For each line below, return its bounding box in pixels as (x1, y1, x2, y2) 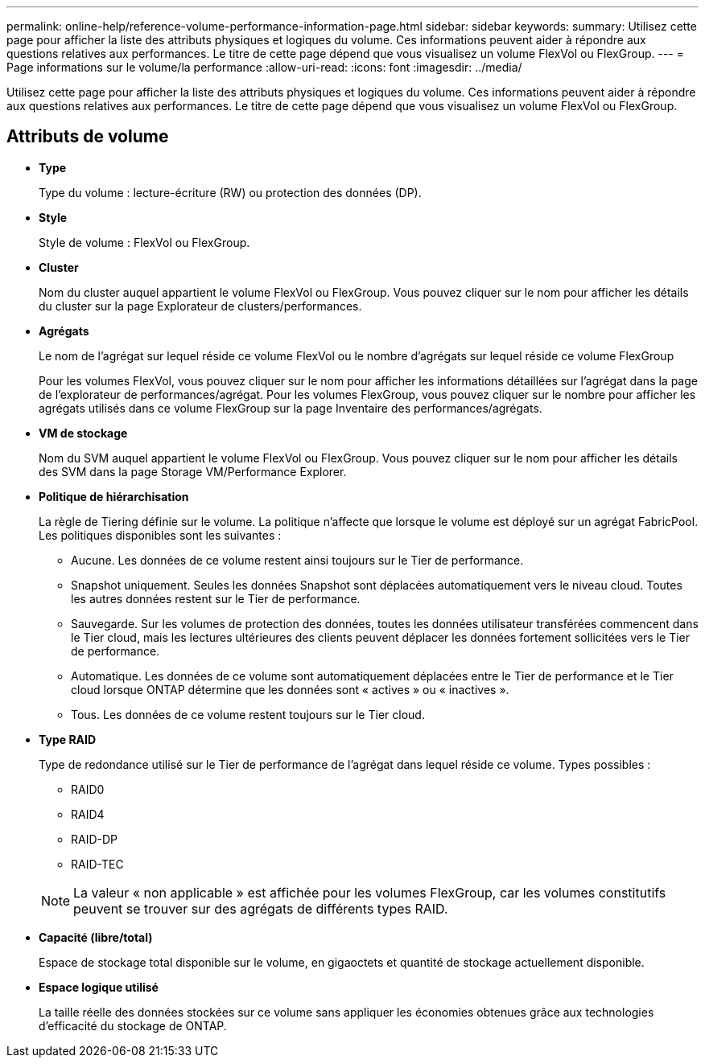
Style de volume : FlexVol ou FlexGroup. (39, 235, 250, 249)
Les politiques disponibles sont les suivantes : (39, 528, 282, 542)
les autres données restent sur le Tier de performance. (71, 591, 361, 606)
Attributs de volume (6, 126, 169, 147)
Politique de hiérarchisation (39, 489, 189, 503)
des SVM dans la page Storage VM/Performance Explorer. (39, 464, 347, 479)
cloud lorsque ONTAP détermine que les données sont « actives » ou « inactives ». (71, 682, 509, 696)
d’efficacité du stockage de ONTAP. (39, 1018, 227, 1033)
